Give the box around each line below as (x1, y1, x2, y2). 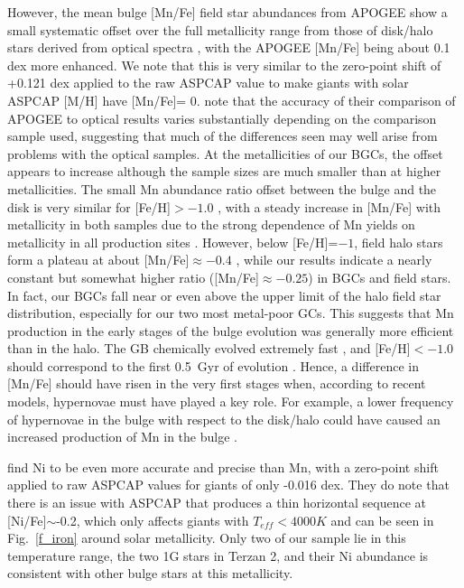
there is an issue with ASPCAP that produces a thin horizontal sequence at (7, 493, 427, 512)
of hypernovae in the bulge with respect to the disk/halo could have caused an (7, 409, 441, 428)
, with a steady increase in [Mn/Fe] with (218, 197, 441, 216)
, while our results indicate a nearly (236, 250, 432, 269)
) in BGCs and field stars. (308, 267, 451, 286)
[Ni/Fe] (7, 510, 47, 529)
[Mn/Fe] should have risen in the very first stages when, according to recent (7, 374, 426, 393)
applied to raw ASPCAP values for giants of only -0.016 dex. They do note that (7, 475, 450, 494)
